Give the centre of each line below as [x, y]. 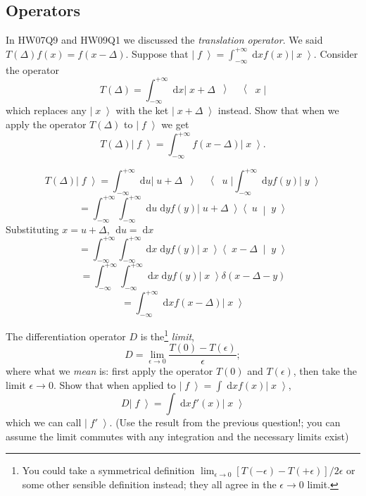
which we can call [44, 422]
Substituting [32, 229]
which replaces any [46, 110]
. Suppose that [157, 53]
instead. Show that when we [278, 110]
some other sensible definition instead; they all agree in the [149, 484]
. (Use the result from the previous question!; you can [225, 422]
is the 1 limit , [168, 335]
